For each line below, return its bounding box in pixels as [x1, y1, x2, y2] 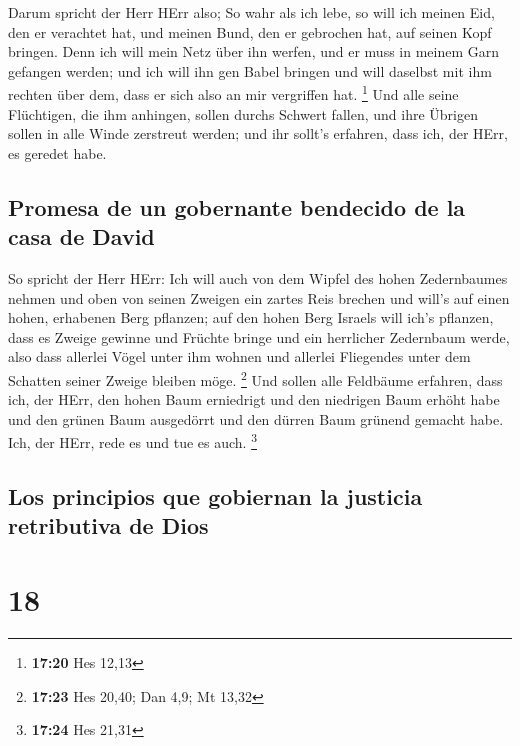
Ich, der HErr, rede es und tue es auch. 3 [8, 429, 257, 453]
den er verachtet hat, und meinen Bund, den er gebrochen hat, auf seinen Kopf [8, 21, 492, 42]
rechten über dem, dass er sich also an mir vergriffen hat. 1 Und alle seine [8, 81, 459, 105]
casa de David [8, 221, 155, 252]
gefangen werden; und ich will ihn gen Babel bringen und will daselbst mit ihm [8, 60, 492, 81]
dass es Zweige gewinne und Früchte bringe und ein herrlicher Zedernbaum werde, [8, 326, 510, 347]
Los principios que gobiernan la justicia [8, 481, 423, 512]
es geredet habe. [8, 142, 107, 163]
